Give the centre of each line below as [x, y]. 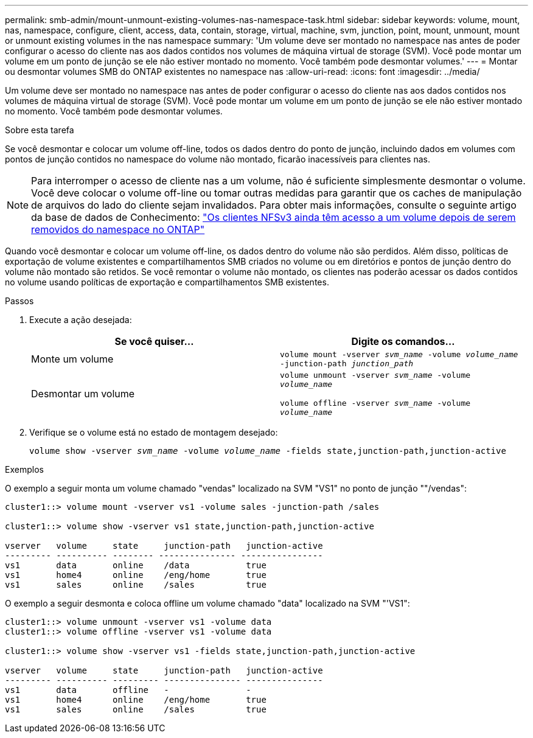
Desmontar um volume [83, 394]
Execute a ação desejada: [81, 320]
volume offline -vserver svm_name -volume [375, 403]
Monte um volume [72, 359]
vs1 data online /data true [136, 565]
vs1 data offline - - [128, 690]
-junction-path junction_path [347, 364]
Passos [19, 301]
